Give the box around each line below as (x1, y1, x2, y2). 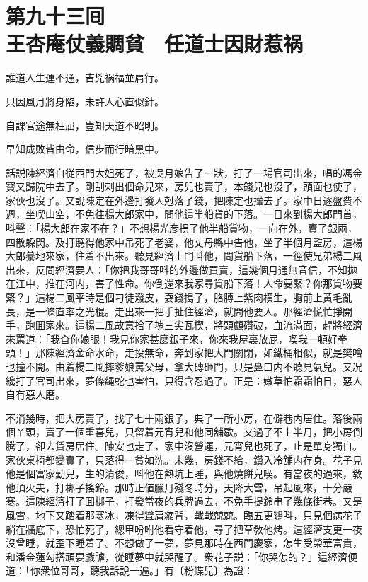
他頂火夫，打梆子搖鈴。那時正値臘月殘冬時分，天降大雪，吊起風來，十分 (6, 479, 343, 494)
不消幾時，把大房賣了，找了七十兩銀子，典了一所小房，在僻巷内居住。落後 (6, 410, 352, 425)
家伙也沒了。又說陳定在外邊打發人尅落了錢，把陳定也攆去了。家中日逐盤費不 (6, 192, 362, 207)
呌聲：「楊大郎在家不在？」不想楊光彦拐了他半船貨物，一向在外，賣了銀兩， (6, 221, 357, 235)
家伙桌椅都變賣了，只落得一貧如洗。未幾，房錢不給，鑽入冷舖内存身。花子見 (6, 452, 362, 467)
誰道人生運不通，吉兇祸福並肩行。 (6, 70, 164, 85)
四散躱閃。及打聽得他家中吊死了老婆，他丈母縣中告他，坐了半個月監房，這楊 (6, 234, 362, 249)
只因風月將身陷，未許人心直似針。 (6, 93, 164, 108)
